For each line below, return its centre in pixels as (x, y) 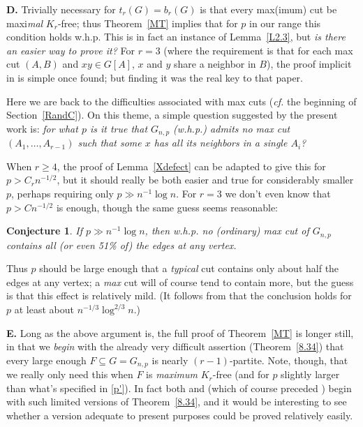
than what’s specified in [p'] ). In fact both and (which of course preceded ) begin (179, 388)
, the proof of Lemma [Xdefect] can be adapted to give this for (191, 166)
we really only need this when (70, 374)
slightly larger (310, 374)
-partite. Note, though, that (289, 360)
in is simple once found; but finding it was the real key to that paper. (155, 77)
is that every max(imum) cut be (268, 9)
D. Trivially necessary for (61, 9)
